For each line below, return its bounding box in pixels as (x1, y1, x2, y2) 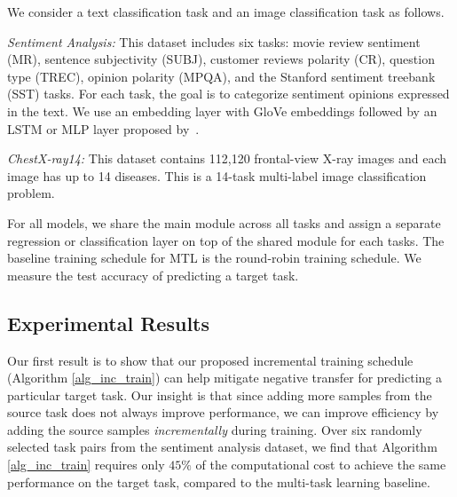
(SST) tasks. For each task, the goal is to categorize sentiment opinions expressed (7, 84, 450, 103)
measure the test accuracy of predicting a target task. (7, 265, 299, 284)
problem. (7, 184, 55, 202)
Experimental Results (7, 309, 209, 336)
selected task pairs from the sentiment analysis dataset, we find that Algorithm (7, 438, 437, 456)
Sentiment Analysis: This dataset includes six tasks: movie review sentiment (7, 32, 421, 51)
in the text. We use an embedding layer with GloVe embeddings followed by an (7, 101, 437, 120)
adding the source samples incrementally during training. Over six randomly (7, 420, 422, 438)
